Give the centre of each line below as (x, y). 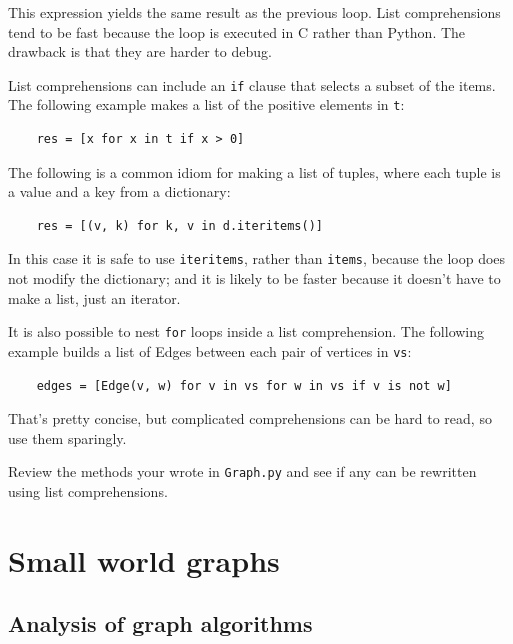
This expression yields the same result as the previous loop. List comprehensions (254, 12)
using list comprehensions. (88, 491)
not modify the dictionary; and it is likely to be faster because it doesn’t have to (254, 278)
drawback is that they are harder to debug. (140, 51)
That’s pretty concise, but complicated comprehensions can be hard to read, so (250, 418)
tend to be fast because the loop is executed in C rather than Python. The (237, 31)
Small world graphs (144, 559)
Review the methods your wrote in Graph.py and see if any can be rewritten (242, 471)
